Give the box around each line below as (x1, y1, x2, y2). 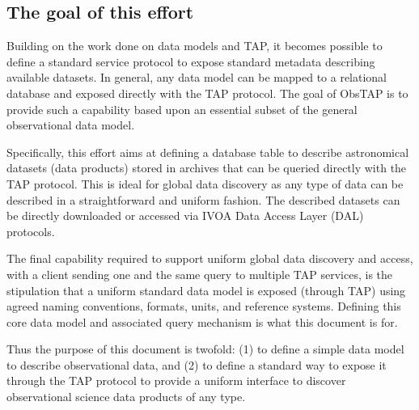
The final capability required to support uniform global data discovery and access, (6, 250, 413, 267)
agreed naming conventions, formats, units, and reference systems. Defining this (6, 298, 401, 315)
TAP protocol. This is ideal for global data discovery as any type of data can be (6, 175, 404, 192)
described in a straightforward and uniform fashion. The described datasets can (6, 191, 400, 208)
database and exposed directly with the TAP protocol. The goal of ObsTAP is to (6, 84, 408, 101)
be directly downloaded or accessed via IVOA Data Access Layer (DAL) (6, 207, 364, 224)
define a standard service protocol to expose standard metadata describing (6, 53, 375, 70)
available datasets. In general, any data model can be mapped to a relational (6, 69, 387, 86)
